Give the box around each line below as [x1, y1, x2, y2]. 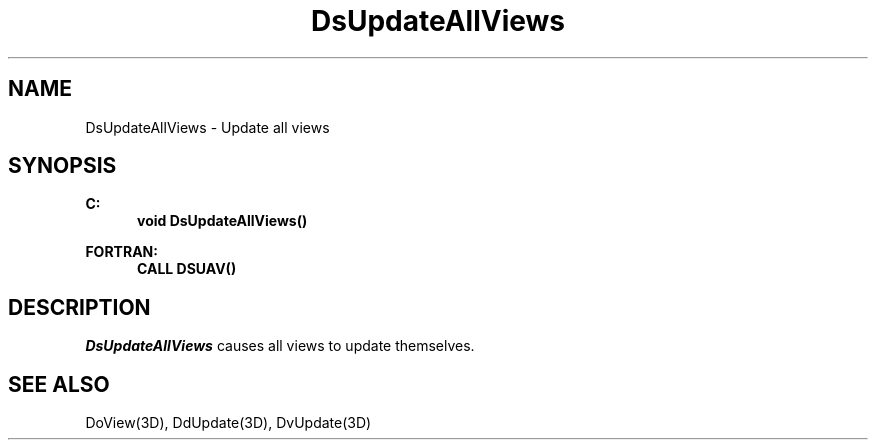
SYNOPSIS [8, 153, 117, 179]
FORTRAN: [85, 243, 158, 261]
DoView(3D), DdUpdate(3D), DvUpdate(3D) [85, 414, 372, 432]
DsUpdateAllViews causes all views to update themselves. [85, 337, 475, 355]
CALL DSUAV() [137, 260, 237, 278]
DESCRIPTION [8, 294, 151, 320]
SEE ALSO [8, 371, 110, 397]
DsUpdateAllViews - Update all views [85, 118, 330, 136]
